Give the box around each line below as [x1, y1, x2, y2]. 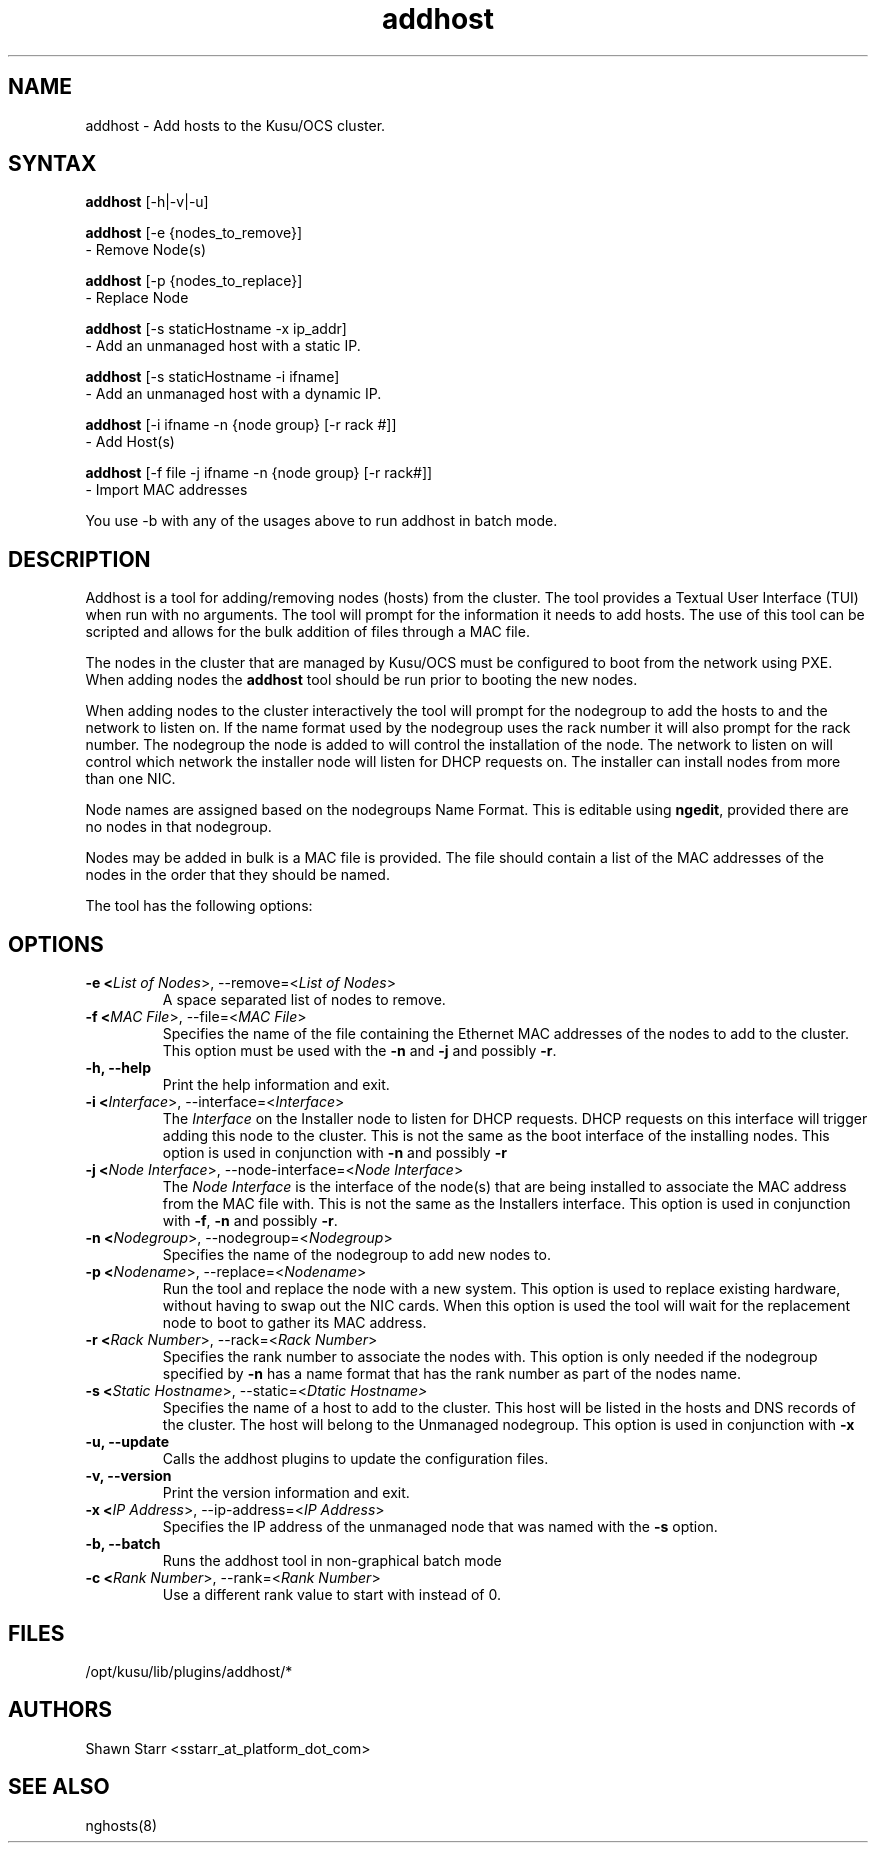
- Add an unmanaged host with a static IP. [85, 337, 361, 355]
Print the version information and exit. [162, 1484, 410, 1502]
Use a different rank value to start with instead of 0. [162, 1586, 501, 1604]
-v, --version [85, 1467, 172, 1485]
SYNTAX [8, 151, 97, 177]
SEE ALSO [8, 1774, 110, 1800]
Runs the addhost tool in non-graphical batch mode [162, 1552, 502, 1570]
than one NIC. [85, 770, 176, 788]
